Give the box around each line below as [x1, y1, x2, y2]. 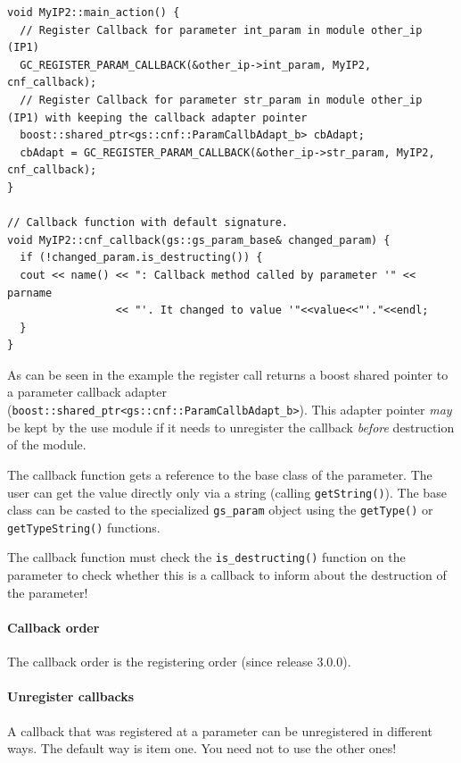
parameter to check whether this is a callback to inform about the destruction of [7, 566, 447, 584]
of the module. [7, 435, 86, 454]
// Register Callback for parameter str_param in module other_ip [20, 93, 423, 106]
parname [7, 286, 53, 299]
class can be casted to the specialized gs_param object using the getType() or [7, 500, 433, 519]
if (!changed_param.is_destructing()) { [20, 251, 263, 264]
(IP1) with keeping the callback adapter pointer [7, 111, 308, 124]
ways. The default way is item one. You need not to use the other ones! [7, 739, 397, 758]
